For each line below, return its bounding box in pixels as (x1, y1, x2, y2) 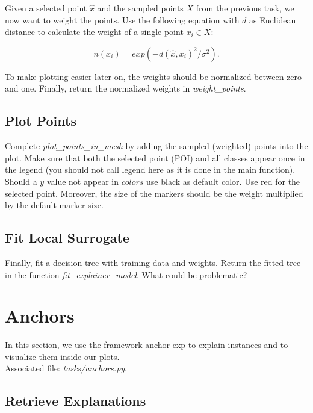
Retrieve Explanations (5, 391, 146, 410)
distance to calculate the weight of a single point (5, 25, 184, 38)
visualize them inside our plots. (5, 350, 120, 362)
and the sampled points (97, 2, 184, 14)
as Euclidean (249, 13, 296, 26)
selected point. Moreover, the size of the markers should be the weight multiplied (5, 187, 303, 199)
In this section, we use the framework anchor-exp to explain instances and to (5, 338, 288, 351)
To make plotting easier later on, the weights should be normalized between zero (5, 70, 302, 82)
